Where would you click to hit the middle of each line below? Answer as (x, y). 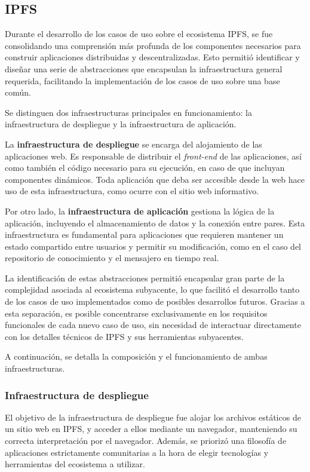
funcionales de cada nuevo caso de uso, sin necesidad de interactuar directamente (153, 325)
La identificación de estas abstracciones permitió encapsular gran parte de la (145, 278)
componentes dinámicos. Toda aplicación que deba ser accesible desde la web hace (155, 179)
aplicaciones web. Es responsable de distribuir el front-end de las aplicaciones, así (153, 156)
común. (18, 92)
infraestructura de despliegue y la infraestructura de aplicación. (121, 124)
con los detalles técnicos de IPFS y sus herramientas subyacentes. (125, 336)
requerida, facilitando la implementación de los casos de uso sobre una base (142, 80)
